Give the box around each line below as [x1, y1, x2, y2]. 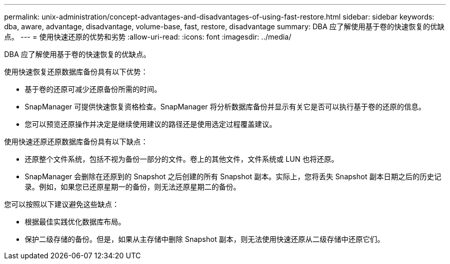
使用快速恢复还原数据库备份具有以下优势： [4, 67, 148, 76]
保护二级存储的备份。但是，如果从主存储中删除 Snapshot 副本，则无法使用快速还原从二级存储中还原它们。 [25, 235, 385, 243]
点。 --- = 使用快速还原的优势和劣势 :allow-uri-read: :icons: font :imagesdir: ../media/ [4, 32, 292, 41]
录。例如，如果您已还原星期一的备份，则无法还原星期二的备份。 [25, 182, 240, 191]
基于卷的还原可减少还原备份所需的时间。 [25, 85, 161, 93]
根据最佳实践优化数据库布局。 [25, 217, 125, 226]
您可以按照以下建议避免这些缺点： [4, 200, 119, 209]
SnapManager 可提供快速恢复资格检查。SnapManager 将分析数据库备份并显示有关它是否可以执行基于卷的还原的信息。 [25, 102, 426, 111]
